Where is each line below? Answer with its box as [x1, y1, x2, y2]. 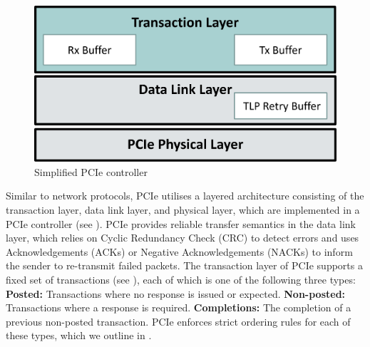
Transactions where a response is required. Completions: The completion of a [6, 300, 351, 315]
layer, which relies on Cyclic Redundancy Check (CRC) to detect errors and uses [6, 230, 359, 245]
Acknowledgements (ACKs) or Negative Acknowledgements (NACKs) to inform [6, 244, 353, 259]
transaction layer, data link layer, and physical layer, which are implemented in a [6, 202, 360, 217]
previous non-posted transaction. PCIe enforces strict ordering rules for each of [6, 314, 351, 328]
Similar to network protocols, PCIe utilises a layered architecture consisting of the [6, 188, 364, 203]
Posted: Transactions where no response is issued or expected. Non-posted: [6, 286, 346, 301]
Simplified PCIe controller [34, 164, 148, 179]
